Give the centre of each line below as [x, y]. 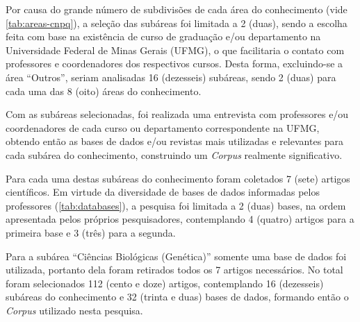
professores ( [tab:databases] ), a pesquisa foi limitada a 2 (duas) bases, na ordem [176, 205]
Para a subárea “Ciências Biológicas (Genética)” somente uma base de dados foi [176, 256]
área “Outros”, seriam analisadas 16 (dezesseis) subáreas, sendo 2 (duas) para [171, 77]
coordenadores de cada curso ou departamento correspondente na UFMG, [163, 127]
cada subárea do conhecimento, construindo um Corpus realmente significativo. [174, 154]
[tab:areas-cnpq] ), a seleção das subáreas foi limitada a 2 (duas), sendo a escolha [177, 23]
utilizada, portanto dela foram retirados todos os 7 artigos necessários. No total [174, 270]
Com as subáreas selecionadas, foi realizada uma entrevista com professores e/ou [177, 114]
